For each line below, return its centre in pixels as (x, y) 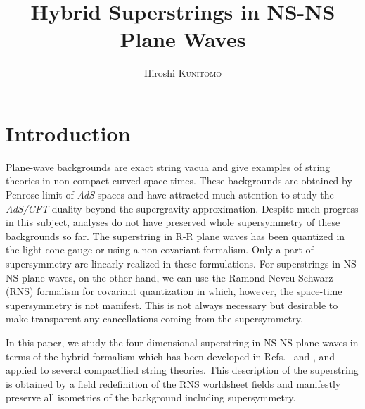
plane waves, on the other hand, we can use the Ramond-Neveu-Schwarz (177, 277)
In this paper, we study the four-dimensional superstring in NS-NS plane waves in (182, 342)
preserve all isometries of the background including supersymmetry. (151, 397)
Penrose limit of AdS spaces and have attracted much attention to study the (170, 195)
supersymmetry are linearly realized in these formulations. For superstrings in (173, 263)
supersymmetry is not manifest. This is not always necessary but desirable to (172, 304)
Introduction (68, 133)
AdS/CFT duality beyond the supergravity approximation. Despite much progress (182, 208)
